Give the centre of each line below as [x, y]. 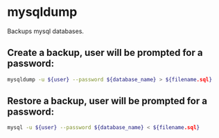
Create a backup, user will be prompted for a [105, 53]
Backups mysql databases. [46, 31]
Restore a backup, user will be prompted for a [107, 101]
